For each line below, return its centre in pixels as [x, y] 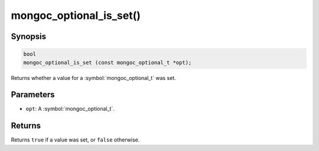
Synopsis [29, 36]
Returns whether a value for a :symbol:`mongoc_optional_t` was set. [94, 78]
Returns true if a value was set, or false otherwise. [75, 140]
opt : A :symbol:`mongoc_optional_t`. [70, 109]
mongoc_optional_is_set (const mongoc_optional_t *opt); [108, 62]
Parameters [33, 95]
